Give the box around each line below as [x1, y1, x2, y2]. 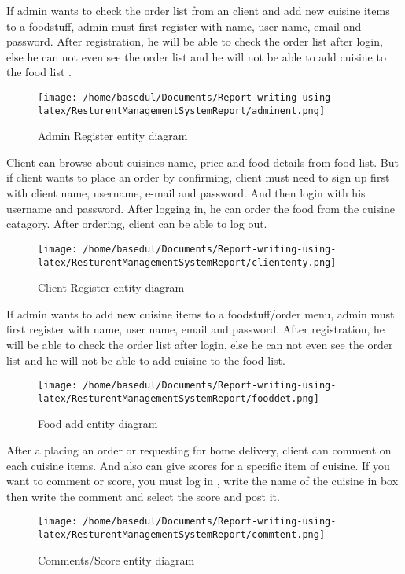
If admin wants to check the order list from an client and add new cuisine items [6, 2, 390, 18]
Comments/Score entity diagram [38, 551, 195, 568]
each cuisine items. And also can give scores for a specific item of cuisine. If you [6, 457, 390, 473]
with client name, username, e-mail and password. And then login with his [6, 185, 366, 201]
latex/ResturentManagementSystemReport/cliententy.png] [38, 256, 337, 268]
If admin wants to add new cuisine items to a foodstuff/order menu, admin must [6, 305, 395, 322]
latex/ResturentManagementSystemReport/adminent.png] [38, 105, 326, 116]
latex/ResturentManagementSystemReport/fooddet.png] [38, 392, 319, 404]
